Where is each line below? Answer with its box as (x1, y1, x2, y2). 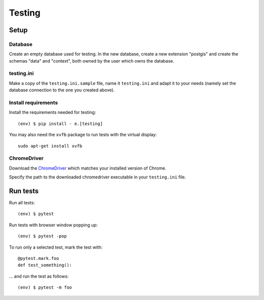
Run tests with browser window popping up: (9, 222, 98, 228)
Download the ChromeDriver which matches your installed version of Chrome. (9, 165, 166, 171)
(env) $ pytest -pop (18, 234, 67, 239)
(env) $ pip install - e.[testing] (18, 121, 103, 127)
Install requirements (9, 99, 58, 106)
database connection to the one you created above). (9, 87, 115, 93)
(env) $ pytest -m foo (18, 285, 72, 290)
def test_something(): (18, 262, 72, 268)
